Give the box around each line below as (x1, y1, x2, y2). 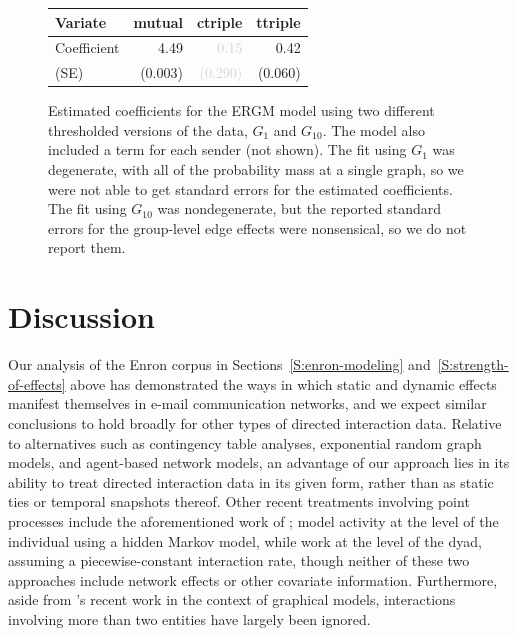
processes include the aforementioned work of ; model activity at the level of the (8, 510, 499, 531)
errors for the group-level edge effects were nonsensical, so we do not (48, 217, 467, 238)
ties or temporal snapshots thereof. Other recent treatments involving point (8, 491, 470, 512)
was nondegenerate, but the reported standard (157, 198, 442, 219)
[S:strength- (437, 354, 509, 375)
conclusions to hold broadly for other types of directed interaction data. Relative (8, 412, 502, 433)
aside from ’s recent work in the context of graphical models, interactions (8, 589, 456, 610)
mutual (133, 11, 183, 32)
